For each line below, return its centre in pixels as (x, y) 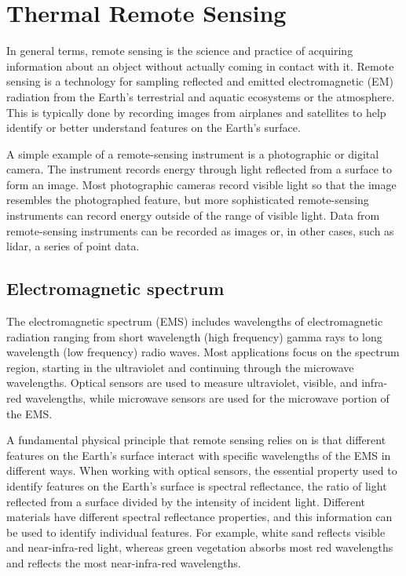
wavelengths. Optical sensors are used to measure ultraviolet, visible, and (182, 383)
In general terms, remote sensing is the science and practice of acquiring (180, 51)
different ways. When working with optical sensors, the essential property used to (202, 470)
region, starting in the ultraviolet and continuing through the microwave (180, 367)
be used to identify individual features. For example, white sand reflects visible (196, 532)
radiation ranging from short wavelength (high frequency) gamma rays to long (194, 336)
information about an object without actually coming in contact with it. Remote (200, 66)
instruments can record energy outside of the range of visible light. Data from (193, 215)
